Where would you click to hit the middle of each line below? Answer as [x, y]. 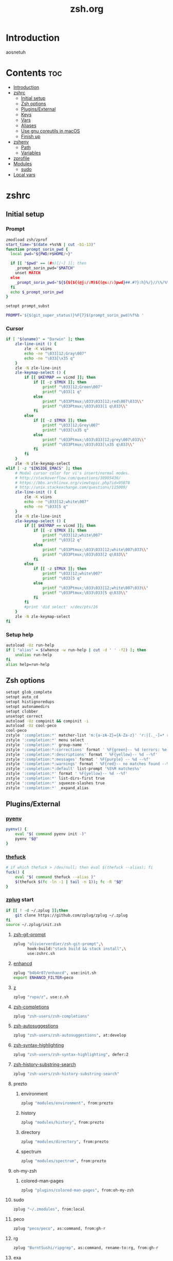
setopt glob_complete [29, 692]
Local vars [24, 174]
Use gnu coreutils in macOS [50, 131]
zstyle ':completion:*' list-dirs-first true [55, 778]
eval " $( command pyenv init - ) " [51, 834]
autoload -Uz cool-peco [31, 726]
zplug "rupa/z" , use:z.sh [41, 997]
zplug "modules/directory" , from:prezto [65, 1142]
